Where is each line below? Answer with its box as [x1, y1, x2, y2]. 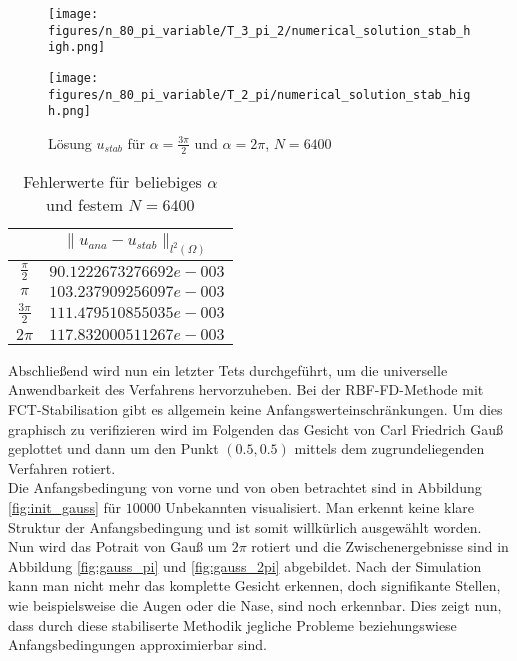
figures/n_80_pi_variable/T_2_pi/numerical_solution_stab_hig [48, 87, 471, 102]
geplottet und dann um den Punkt [8, 438, 219, 459]
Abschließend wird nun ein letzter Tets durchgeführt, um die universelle [8, 359, 448, 380]
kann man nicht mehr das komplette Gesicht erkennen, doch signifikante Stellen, [8, 575, 501, 596]
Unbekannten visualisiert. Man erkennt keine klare [165, 496, 475, 517]
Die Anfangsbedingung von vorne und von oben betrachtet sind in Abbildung [8, 477, 482, 498]
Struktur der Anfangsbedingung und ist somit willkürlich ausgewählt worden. [8, 516, 482, 537]
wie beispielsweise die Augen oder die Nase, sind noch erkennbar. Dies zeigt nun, [8, 594, 502, 615]
